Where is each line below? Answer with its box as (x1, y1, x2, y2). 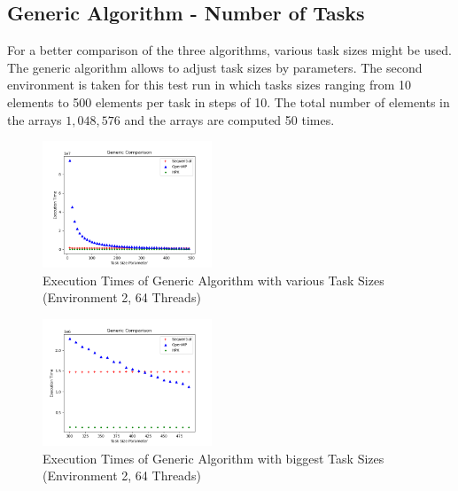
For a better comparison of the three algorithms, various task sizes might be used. (7, 41, 452, 59)
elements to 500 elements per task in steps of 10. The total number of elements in (7, 92, 450, 111)
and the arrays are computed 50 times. (124, 110, 335, 129)
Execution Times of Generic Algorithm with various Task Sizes (43, 270, 384, 289)
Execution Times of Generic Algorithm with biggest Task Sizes (43, 448, 384, 467)
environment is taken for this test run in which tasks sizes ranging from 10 (7, 75, 412, 94)
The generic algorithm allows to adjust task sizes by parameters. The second (7, 58, 423, 76)
